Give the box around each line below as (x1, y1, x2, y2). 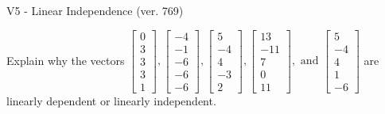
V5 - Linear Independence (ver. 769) (6, 2, 184, 18)
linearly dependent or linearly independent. (6, 92, 216, 108)
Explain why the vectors (6, 51, 125, 68)
